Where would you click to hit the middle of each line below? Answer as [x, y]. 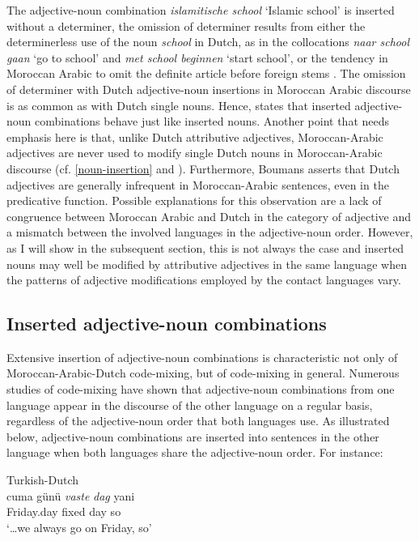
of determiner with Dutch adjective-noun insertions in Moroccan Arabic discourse [209, 89]
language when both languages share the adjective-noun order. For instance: [195, 452]
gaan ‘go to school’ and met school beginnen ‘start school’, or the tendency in [197, 57]
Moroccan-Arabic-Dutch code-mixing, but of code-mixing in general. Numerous [203, 373]
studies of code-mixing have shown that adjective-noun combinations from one [201, 389]
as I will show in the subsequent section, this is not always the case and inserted [205, 247]
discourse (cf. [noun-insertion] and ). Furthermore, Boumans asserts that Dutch [203, 168]
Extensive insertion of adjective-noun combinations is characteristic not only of [202, 357]
